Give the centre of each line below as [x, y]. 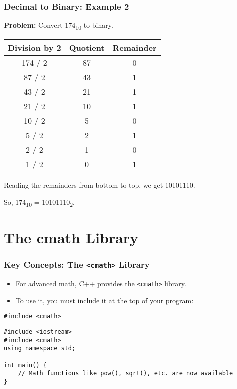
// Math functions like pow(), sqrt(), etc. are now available [126, 374]
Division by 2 [35, 48]
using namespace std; [40, 349]
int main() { [25, 365]
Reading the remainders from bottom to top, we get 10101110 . [100, 185]
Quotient [87, 48]
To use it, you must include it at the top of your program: [105, 300]
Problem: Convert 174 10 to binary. [59, 26]
